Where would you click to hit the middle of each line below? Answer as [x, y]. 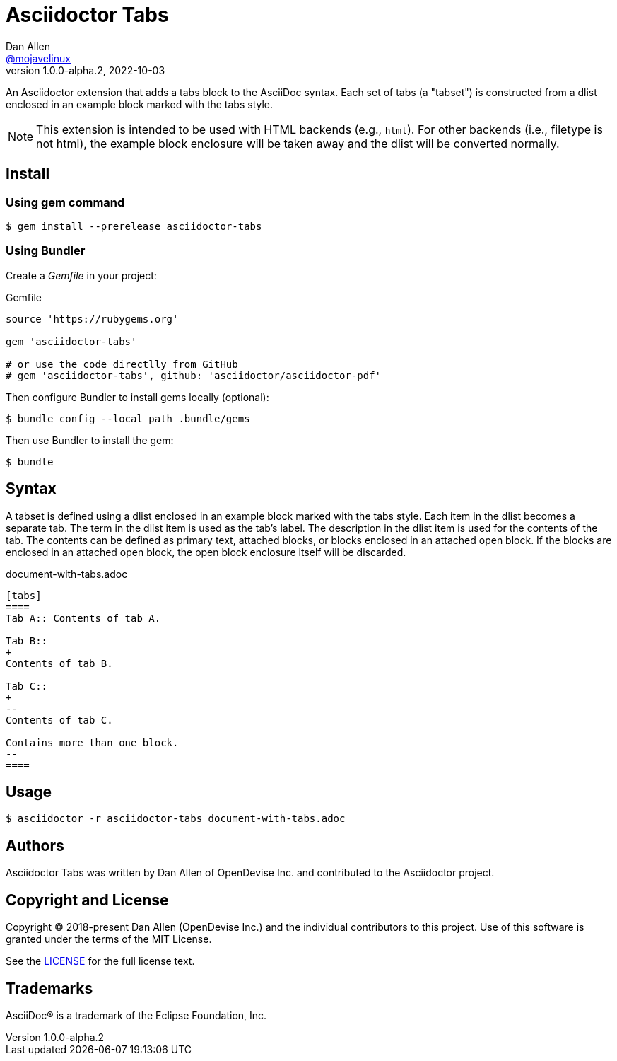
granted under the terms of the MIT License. [109, 939]
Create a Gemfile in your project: [81, 275]
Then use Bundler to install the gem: [90, 440]
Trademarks [49, 988]
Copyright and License [87, 900]
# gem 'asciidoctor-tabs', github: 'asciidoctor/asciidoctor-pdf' [194, 375]
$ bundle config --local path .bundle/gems [128, 418]
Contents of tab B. [59, 663]
